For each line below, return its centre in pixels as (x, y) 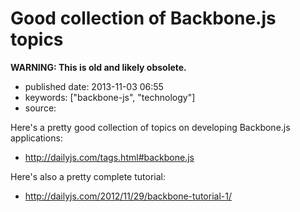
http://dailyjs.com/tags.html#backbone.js (109, 157)
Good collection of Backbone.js (143, 18)
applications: (36, 138)
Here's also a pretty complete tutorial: (88, 176)
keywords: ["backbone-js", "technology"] (110, 97)
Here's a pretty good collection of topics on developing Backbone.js (150, 127)
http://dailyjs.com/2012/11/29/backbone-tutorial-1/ (128, 196)
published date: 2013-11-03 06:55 (94, 86)
